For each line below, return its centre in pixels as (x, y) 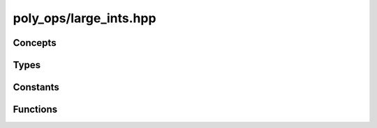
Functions (35, 110)
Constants (36, 87)
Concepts (35, 43)
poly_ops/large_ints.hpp (84, 18)
